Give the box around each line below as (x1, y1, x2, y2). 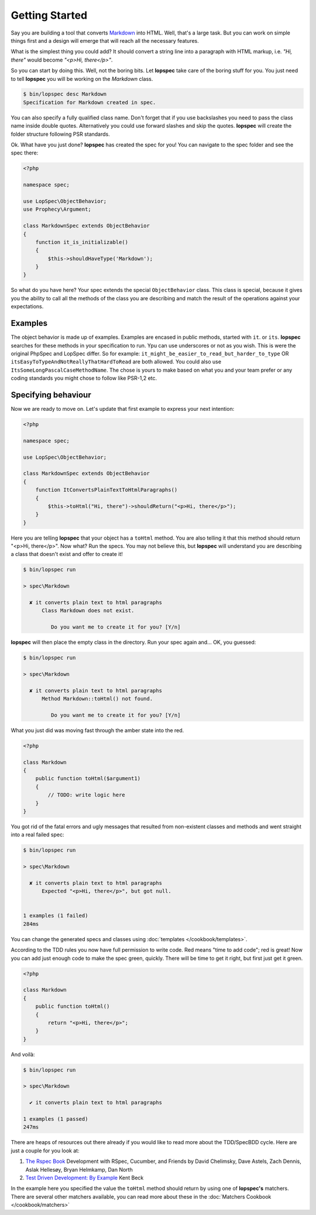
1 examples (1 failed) (23, 912, 88, 919)
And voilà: (11, 1051, 35, 1058)
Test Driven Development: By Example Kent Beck (25, 1174, 144, 1181)
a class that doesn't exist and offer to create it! (11, 551, 123, 558)
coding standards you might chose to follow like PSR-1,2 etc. (11, 375, 157, 382)
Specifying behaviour (11, 390, 91, 400)
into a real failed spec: (11, 831, 64, 838)
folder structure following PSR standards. (11, 131, 111, 138)
